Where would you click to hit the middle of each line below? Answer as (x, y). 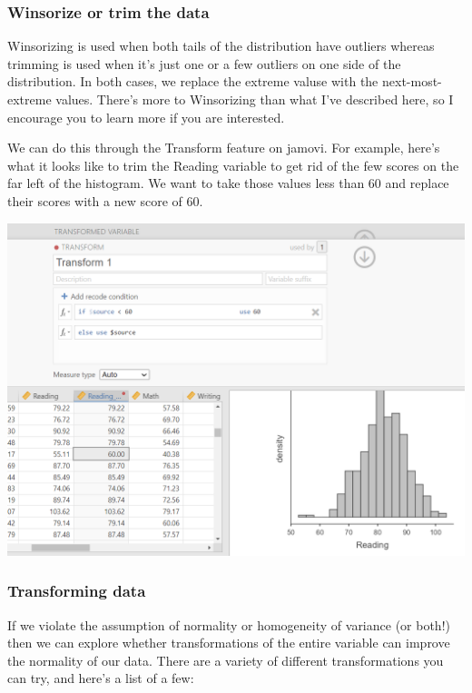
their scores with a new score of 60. (105, 200)
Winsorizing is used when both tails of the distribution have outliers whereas (221, 46)
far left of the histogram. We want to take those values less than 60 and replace (228, 183)
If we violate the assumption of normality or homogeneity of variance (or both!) (229, 624)
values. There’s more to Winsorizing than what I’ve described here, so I (255, 99)
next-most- (412, 81)
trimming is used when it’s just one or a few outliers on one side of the (204, 63)
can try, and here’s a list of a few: (101, 678)
